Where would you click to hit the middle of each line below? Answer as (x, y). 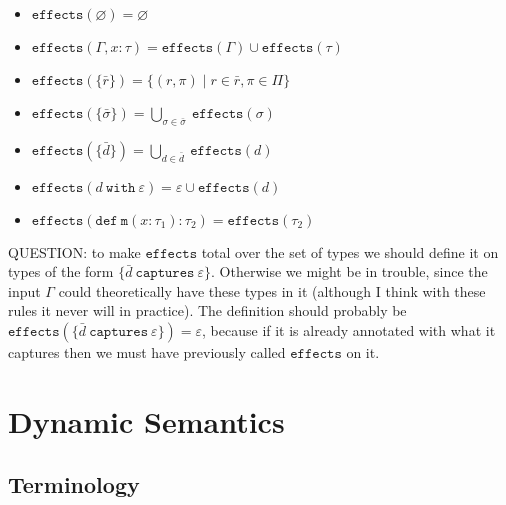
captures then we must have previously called (147, 351)
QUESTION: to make (74, 251)
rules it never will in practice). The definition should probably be (207, 310)
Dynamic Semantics (146, 420)
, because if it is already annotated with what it (349, 329)
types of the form (61, 271)
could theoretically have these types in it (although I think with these (272, 290)
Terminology (74, 484)
